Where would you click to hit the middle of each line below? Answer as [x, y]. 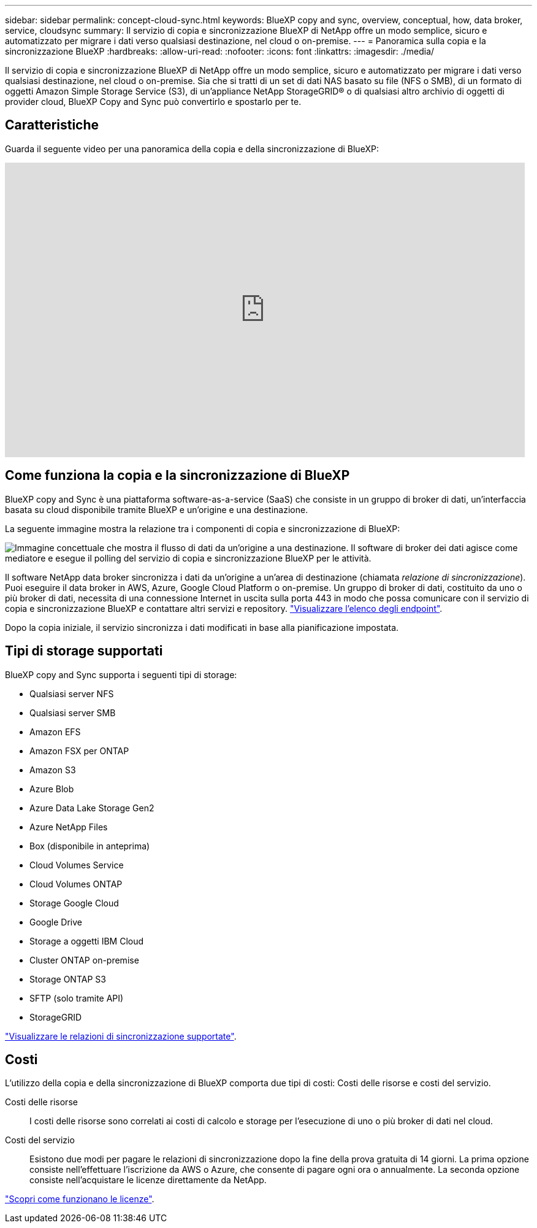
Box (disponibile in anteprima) [90, 846]
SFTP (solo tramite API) [77, 998]
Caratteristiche [52, 125]
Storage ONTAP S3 [68, 979]
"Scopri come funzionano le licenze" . [80, 1199]
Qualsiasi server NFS [72, 693]
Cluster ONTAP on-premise [84, 960]
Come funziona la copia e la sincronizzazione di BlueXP [177, 476]
